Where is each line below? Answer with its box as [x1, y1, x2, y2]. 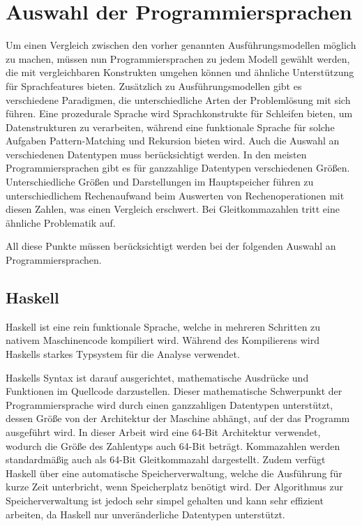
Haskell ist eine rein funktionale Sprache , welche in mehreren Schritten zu [6, 319, 321, 333]
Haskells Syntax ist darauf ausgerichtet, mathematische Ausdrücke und [6, 370, 309, 384]
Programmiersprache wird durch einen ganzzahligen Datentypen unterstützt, [6, 397, 333, 412]
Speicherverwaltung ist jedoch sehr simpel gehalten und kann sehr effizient [6, 493, 324, 507]
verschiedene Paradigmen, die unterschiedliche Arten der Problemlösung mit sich [6, 92, 351, 107]
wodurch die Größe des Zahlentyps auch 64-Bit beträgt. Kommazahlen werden [6, 438, 340, 453]
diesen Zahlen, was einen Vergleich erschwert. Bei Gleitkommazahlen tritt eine [6, 202, 340, 216]
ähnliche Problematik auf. [6, 215, 116, 230]
